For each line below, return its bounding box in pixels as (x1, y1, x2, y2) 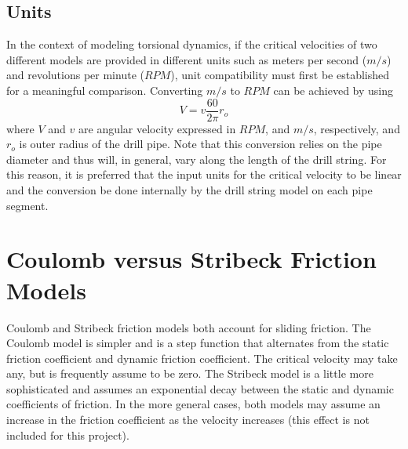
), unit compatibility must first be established (170, 67, 389, 83)
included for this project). (6, 426, 129, 443)
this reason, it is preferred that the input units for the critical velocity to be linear (6, 166, 402, 183)
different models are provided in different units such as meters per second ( (6, 51, 367, 67)
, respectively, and (313, 120, 400, 136)
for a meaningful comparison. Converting (6, 81, 203, 98)
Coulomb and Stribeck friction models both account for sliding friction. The (6, 319, 371, 335)
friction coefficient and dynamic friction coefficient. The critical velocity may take (6, 349, 398, 366)
